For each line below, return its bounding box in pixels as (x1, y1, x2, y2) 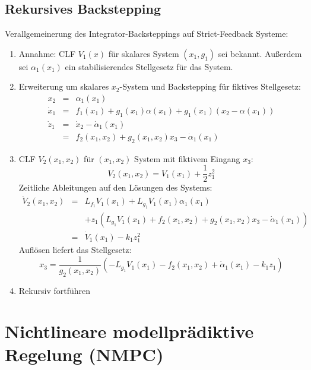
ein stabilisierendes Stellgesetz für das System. (65, 60, 233, 72)
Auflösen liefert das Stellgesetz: (18, 243, 132, 256)
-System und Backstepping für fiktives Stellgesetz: (119, 80, 301, 93)
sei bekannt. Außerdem (218, 47, 302, 59)
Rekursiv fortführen (18, 284, 91, 296)
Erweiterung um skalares (18, 80, 109, 93)
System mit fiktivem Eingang (134, 152, 240, 165)
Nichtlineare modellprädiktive (5, 319, 254, 343)
